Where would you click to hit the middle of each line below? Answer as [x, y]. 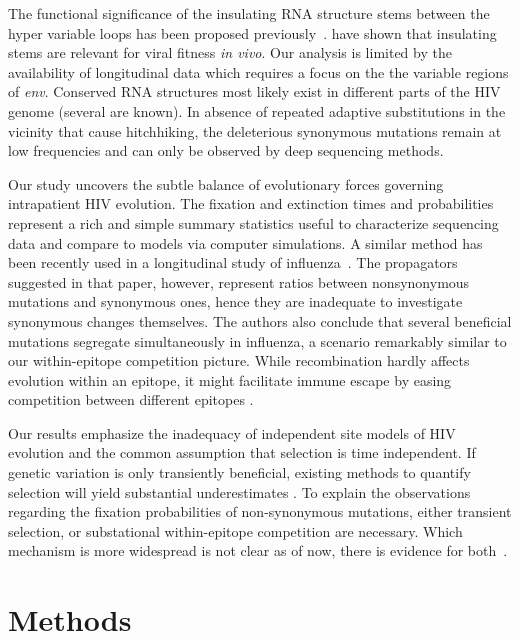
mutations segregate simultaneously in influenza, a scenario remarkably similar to [257, 340]
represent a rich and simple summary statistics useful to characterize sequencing [253, 222]
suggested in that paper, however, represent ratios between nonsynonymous [239, 281]
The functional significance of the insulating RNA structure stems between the [249, 13]
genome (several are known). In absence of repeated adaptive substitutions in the [257, 110]
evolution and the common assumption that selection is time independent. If [242, 452]
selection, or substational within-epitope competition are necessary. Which [235, 530]
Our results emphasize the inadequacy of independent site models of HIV [232, 432]
